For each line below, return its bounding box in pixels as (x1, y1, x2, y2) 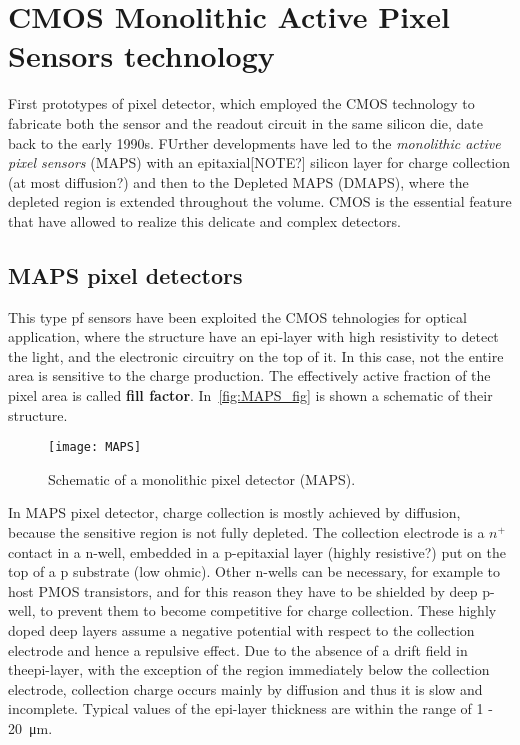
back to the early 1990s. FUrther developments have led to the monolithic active (8, 132, 501, 153)
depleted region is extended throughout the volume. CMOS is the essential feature (8, 191, 512, 212)
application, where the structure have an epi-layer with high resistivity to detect (8, 326, 499, 347)
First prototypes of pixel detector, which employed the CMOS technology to (8, 93, 475, 114)
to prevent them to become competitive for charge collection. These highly (40, 600, 497, 621)
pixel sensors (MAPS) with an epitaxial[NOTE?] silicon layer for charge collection (8, 152, 511, 173)
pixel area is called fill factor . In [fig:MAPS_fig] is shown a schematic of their (8, 385, 493, 406)
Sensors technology (8, 35, 275, 76)
